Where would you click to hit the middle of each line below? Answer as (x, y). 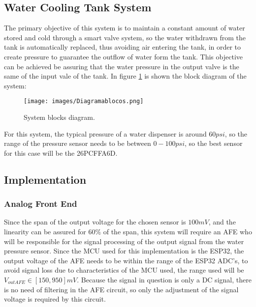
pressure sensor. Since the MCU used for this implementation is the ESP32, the (124, 251)
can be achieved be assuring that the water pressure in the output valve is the (122, 66)
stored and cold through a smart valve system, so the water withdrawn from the (125, 37)
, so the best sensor (214, 143)
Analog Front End (41, 204)
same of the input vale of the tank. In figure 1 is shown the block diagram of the (125, 76)
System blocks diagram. (59, 117)
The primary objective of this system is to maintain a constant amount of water (125, 28)
